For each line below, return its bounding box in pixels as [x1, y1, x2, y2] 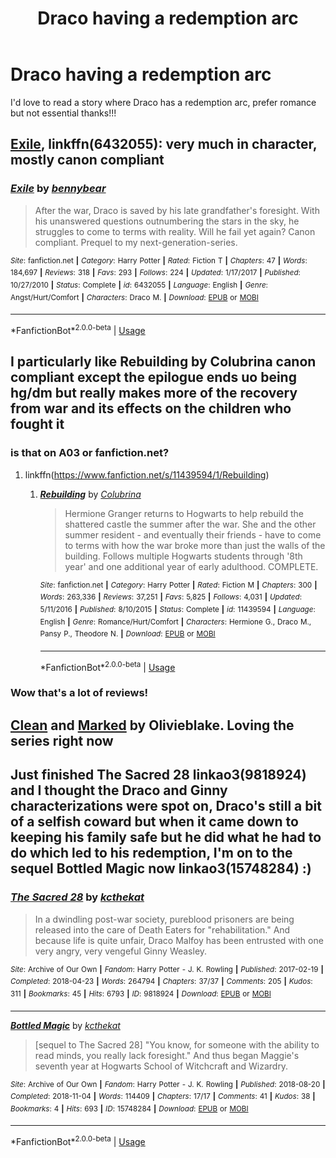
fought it [10, 416, 65, 433]
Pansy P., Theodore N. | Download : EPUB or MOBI [39, 629, 216, 639]
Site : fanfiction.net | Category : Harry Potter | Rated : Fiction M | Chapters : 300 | [39, 580, 318, 590]
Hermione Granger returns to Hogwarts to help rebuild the [64, 507, 305, 519]
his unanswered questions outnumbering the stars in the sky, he [34, 215, 300, 227]
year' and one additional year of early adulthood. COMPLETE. [64, 560, 319, 572]
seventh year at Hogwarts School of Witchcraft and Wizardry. [34, 1060, 289, 1072]
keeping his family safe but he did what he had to [10, 829, 322, 846]
